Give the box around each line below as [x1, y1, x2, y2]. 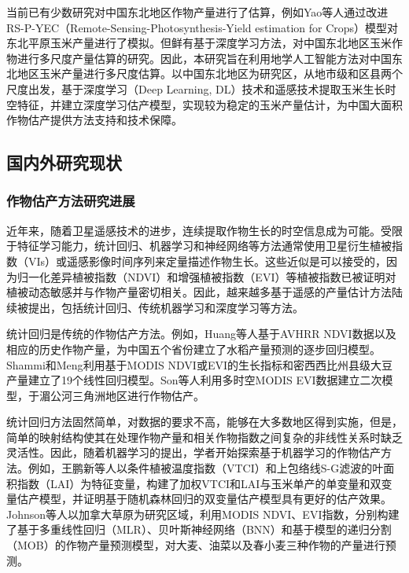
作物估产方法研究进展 [6, 191, 135, 211]
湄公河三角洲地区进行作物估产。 [39, 387, 204, 403]
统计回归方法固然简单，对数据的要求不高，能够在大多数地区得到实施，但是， [6, 413, 403, 430]
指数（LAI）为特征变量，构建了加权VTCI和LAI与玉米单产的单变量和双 [17, 475, 381, 491]
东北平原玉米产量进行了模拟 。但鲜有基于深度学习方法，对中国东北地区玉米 [6, 35, 392, 51]
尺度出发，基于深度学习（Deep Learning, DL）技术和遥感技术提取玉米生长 [6, 80, 385, 97]
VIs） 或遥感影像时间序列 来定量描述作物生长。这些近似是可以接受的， [28, 252, 387, 269]
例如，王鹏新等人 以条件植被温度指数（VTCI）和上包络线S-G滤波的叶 [28, 460, 384, 476]
